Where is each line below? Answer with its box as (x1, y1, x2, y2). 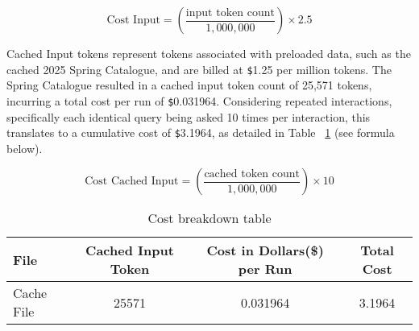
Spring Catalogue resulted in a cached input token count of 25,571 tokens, (6, 77, 372, 93)
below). (6, 139, 43, 156)
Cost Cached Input (85, 176, 179, 188)
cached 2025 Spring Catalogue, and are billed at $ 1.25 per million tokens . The (6, 60, 392, 77)
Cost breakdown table (147, 209, 272, 228)
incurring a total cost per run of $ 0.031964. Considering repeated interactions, (6, 92, 392, 109)
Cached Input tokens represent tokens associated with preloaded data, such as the (6, 45, 411, 61)
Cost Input (106, 14, 160, 26)
